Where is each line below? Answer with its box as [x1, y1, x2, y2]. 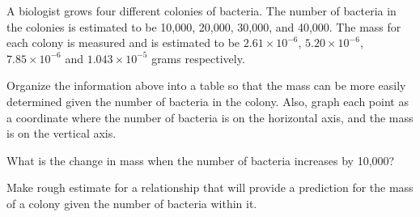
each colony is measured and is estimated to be [6, 34, 240, 51]
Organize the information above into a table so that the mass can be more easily [6, 77, 406, 94]
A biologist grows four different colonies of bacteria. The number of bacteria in [6, 2, 397, 19]
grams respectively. [151, 49, 245, 66]
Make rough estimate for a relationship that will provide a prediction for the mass [6, 179, 414, 196]
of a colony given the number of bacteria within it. [6, 194, 257, 211]
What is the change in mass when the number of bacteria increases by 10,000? [6, 151, 395, 168]
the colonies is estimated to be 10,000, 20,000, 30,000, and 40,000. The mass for [6, 18, 401, 35]
